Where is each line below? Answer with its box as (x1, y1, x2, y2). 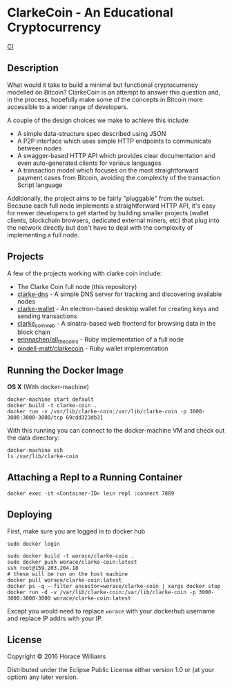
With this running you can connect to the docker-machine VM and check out (7, 426, 225, 434)
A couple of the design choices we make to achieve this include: (7, 116, 191, 124)
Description (7, 62, 59, 74)
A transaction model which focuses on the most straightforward (17, 166, 199, 174)
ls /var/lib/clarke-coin (7, 453, 79, 460)
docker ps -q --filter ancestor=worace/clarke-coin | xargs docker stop (7, 582, 221, 589)
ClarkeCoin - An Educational (7, 5, 174, 21)
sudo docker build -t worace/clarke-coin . (7, 552, 135, 560)
